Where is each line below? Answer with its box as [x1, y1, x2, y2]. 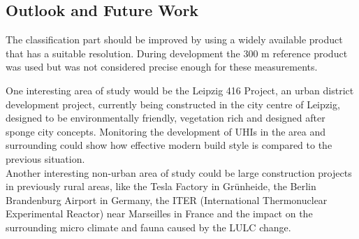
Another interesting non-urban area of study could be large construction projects [6, 165, 352, 180]
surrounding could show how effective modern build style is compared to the [6, 138, 332, 152]
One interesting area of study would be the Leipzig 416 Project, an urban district [6, 82, 354, 97]
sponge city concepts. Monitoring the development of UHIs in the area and [6, 124, 326, 138]
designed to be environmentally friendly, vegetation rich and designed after [6, 110, 325, 125]
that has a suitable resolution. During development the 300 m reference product [6, 45, 348, 60]
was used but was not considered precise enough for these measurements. [6, 59, 318, 74]
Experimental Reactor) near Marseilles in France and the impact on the [6, 206, 313, 221]
